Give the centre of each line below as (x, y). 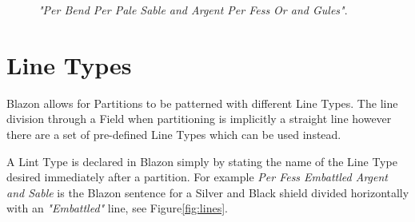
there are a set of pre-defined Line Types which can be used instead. (174, 134)
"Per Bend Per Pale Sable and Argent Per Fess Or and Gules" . (193, 10)
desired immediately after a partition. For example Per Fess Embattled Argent (197, 177)
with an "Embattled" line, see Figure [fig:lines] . (117, 208)
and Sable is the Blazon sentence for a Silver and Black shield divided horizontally (208, 192)
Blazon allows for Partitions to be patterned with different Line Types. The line (202, 103)
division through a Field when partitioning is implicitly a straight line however (199, 119)
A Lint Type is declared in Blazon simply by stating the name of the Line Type (202, 161)
